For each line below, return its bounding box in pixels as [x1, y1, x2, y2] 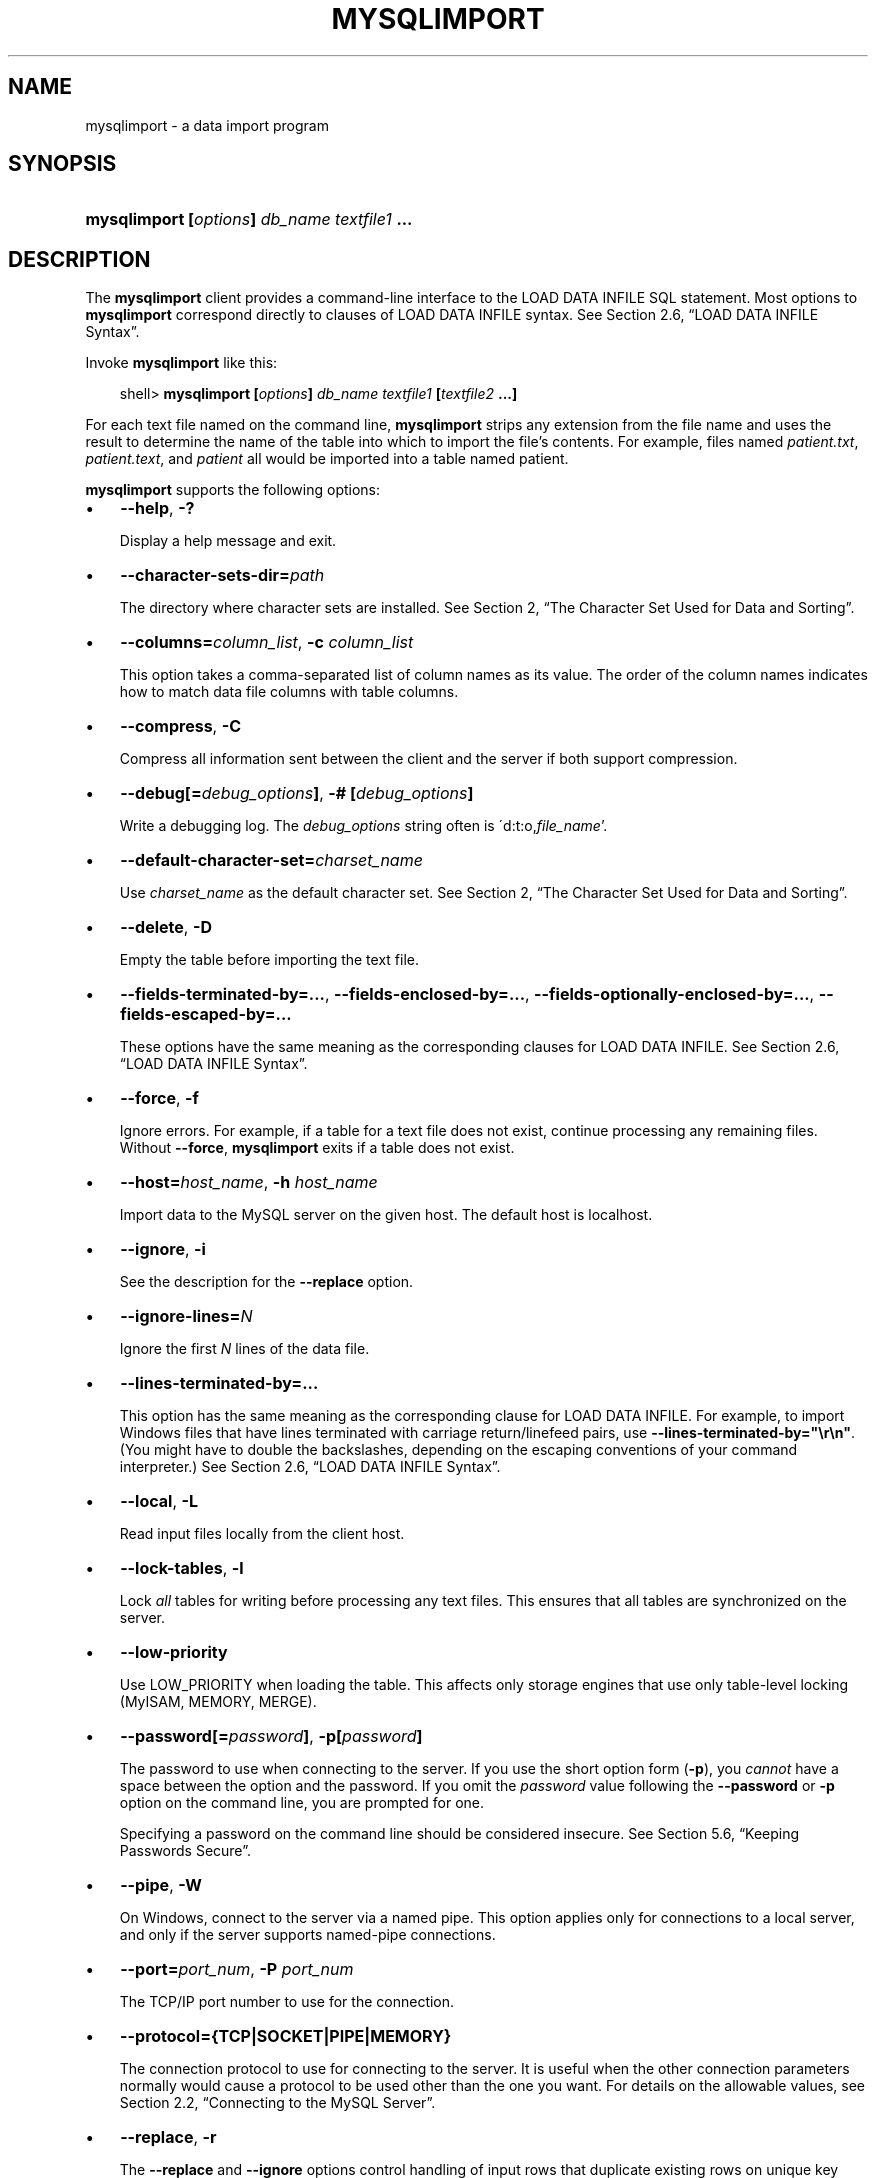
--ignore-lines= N [120, 1306, 253, 1327]
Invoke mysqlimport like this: [85, 354, 278, 372]
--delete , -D [120, 917, 212, 938]
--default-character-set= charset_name [120, 850, 423, 871]
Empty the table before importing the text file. [119, 951, 419, 969]
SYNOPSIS [8, 151, 117, 177]
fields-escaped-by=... [120, 1004, 292, 1025]
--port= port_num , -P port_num [120, 1959, 354, 1980]
